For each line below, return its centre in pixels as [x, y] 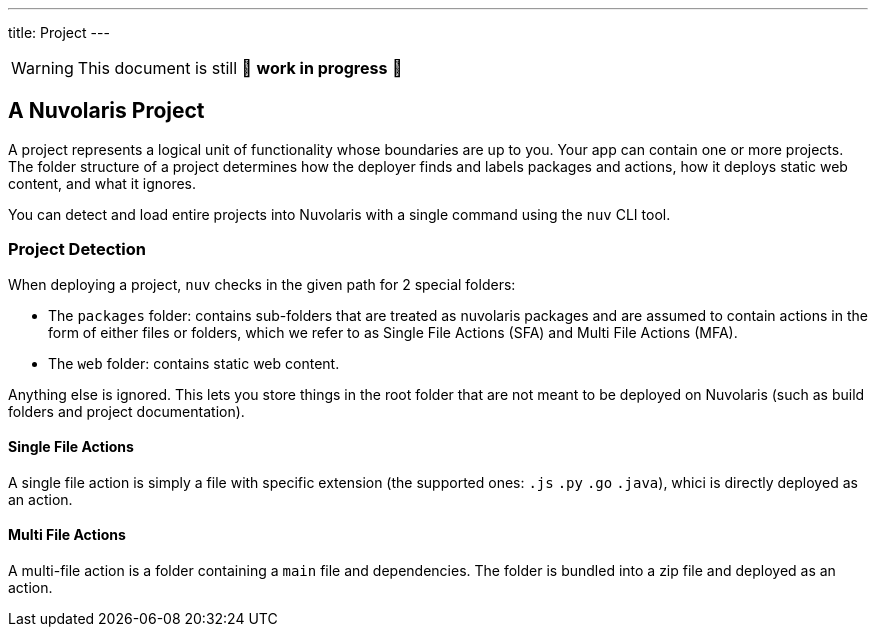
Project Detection [77, 249]
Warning [42, 68]
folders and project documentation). [126, 411]
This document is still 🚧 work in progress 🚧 [240, 68]
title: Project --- [59, 32]
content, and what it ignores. [102, 183]
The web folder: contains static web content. [194, 363]
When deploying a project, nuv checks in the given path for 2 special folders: [262, 284]
